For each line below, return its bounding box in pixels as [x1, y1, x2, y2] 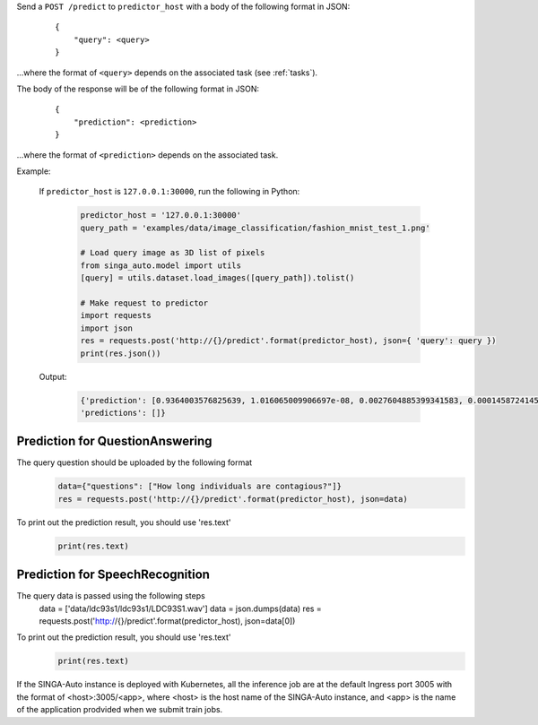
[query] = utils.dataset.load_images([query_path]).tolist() [80, 273, 355, 283]
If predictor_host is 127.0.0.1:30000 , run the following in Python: [39, 186, 300, 197]
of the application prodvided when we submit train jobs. [16, 704, 223, 715]
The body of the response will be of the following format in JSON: [16, 83, 260, 94]
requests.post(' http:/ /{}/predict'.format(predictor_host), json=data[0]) [39, 616, 296, 626]
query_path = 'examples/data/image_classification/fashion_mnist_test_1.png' [80, 222, 430, 233]
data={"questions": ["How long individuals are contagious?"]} [57, 481, 343, 492]
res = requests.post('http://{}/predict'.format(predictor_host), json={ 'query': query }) [80, 336, 497, 346]
